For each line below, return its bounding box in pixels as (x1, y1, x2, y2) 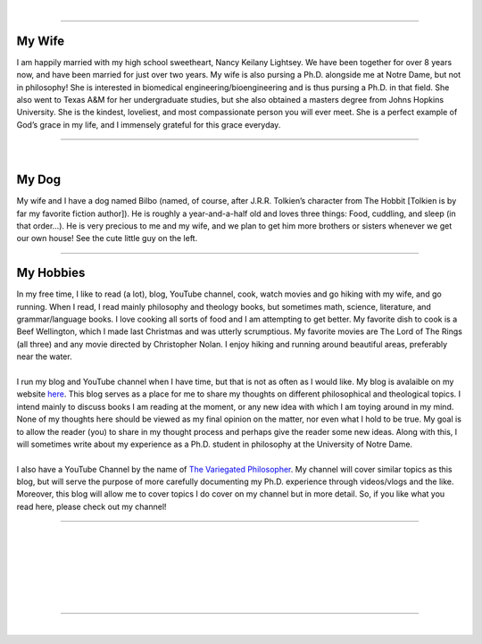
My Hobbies (16, 265, 86, 280)
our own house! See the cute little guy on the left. (16, 233, 198, 244)
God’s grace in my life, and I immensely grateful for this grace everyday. (16, 119, 281, 130)
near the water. (16, 351, 72, 362)
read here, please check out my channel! (16, 501, 167, 512)
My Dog (16, 172, 62, 188)
